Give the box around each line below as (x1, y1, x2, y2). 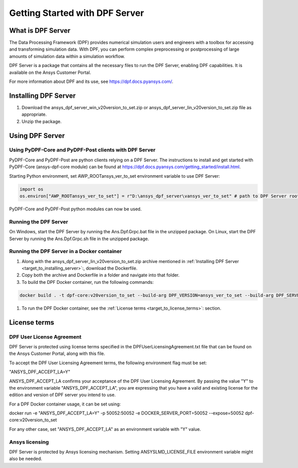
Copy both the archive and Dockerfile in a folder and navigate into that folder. (21, 272, 180, 278)
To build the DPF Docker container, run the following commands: (21, 279, 154, 285)
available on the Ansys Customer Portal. (9, 69, 91, 75)
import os (19, 186, 44, 192)
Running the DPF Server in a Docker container (9, 248, 122, 255)
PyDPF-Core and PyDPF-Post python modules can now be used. (9, 206, 142, 212)
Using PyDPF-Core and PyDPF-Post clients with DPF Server (9, 146, 156, 153)
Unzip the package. (21, 118, 62, 124)
